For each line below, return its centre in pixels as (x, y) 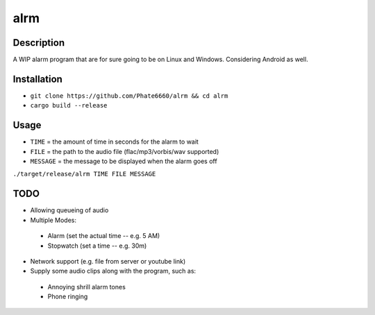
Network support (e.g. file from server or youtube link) (108, 261)
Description (39, 43)
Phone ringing (68, 297)
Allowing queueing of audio (69, 210)
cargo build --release (69, 105)
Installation (37, 79)
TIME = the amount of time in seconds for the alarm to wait (115, 142)
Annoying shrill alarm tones (87, 287)
